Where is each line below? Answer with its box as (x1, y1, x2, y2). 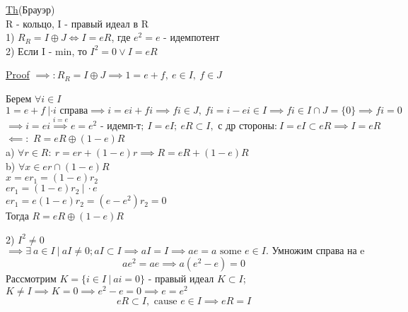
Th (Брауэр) (6, 2, 55, 16)
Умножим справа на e (272, 246, 365, 257)
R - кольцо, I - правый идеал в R (6, 16, 149, 30)
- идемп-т (100, 121, 141, 132)
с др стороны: (218, 121, 277, 132)
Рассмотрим (6, 271, 57, 286)
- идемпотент (163, 30, 220, 44)
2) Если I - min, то (6, 43, 87, 58)
